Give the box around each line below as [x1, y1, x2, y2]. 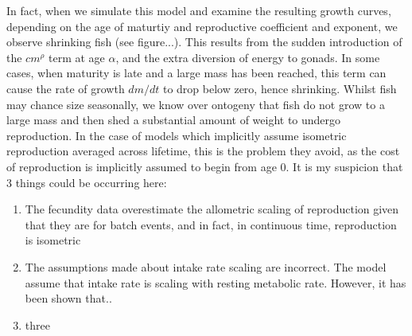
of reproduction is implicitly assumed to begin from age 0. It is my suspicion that [6, 158, 403, 174]
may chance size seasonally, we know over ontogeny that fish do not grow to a [6, 96, 385, 112]
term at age [48, 49, 105, 65]
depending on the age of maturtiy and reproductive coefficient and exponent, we [6, 18, 398, 34]
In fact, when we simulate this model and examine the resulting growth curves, [6, 2, 391, 18]
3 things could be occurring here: [6, 174, 167, 190]
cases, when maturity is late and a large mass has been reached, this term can [6, 64, 387, 81]
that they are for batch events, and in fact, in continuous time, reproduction [25, 216, 397, 232]
